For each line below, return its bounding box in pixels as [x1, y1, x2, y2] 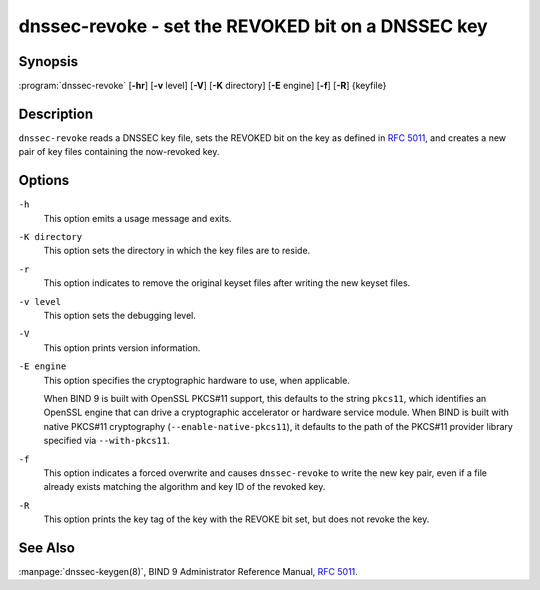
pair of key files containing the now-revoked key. [18, 146, 220, 158]
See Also [18, 539, 75, 556]
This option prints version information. [43, 341, 201, 354]
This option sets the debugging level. [43, 310, 197, 321]
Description [18, 105, 94, 122]
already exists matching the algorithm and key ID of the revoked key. [43, 481, 326, 493]
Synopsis [18, 53, 79, 70]
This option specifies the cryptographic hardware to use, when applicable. [43, 374, 350, 386]
